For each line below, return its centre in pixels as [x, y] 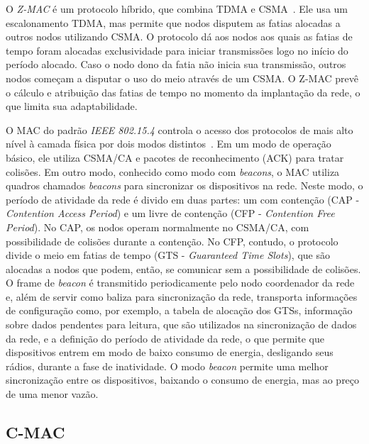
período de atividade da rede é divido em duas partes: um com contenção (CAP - [183, 199]
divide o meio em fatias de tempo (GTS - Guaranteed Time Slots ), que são [168, 255]
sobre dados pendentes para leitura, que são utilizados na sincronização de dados [181, 324]
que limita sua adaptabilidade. [72, 106]
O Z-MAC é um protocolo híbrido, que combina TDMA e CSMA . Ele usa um [177, 9]
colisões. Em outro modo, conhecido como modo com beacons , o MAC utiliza [173, 171]
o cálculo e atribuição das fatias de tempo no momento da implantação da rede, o [183, 92]
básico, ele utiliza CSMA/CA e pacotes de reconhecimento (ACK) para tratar [175, 157]
